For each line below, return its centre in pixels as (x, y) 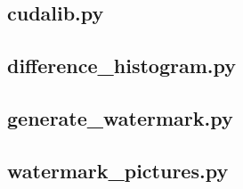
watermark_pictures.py (118, 170)
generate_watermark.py (120, 117)
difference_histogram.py (121, 66)
